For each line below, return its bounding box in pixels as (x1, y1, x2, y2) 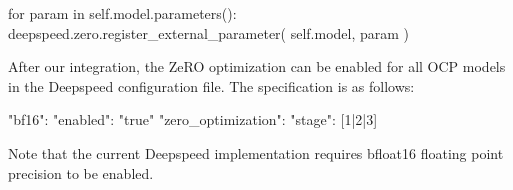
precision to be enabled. (8, 162, 154, 183)
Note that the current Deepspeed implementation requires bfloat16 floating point (8, 142, 504, 163)
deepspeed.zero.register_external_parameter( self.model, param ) (8, 22, 410, 43)
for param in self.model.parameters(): (8, 3, 237, 23)
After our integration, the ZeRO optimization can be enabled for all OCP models (8, 56, 506, 77)
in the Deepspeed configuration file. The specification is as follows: (8, 75, 415, 96)
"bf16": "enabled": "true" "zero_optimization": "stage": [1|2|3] (8, 109, 378, 130)
